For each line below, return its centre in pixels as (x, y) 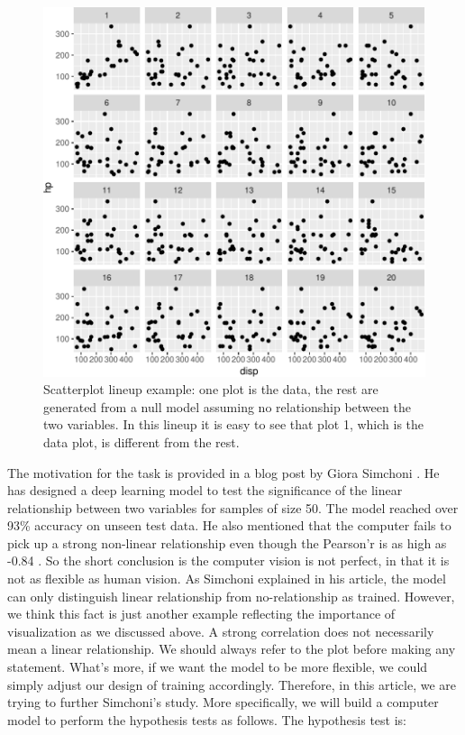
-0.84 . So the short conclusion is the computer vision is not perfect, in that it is (228, 560)
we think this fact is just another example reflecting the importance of (201, 614)
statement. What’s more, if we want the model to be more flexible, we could (218, 667)
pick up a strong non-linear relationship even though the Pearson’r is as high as (227, 542)
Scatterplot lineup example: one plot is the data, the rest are (211, 389)
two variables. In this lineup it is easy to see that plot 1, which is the (234, 424)
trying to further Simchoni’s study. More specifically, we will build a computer (223, 702)
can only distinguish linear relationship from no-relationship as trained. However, (231, 596)
